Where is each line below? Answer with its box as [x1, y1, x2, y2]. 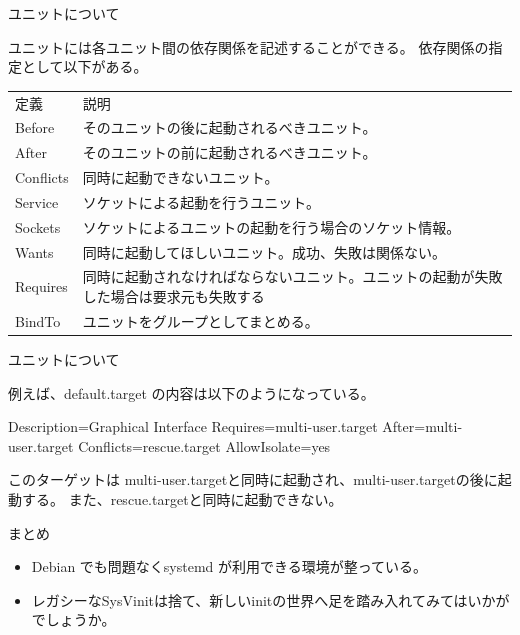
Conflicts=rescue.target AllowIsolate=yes [78, 435, 331, 456]
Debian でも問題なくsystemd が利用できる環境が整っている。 [31, 556, 428, 577]
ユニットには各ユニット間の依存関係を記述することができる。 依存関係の [8, 36, 489, 57]
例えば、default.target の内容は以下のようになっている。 [8, 382, 375, 403]
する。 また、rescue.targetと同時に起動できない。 [21, 488, 343, 509]
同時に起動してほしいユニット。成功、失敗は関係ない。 [82, 241, 447, 262]
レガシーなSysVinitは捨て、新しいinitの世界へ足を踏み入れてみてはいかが [31, 589, 510, 610]
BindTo [15, 310, 61, 331]
